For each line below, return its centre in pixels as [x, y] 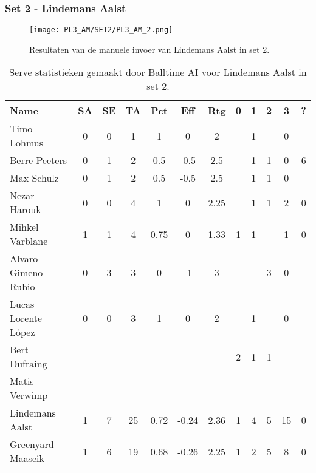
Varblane [29, 241]
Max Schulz [34, 178]
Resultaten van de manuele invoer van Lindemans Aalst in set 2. [149, 49]
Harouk [26, 209]
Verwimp [29, 395]
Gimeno [26, 273]
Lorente [26, 318]
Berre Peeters [38, 160]
